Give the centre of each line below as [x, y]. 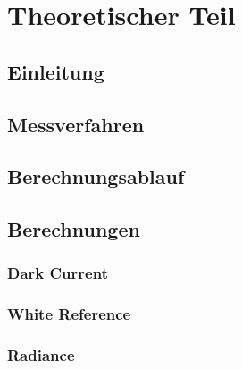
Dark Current [58, 273]
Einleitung [56, 71]
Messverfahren [76, 124]
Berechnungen [74, 229]
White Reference [69, 314]
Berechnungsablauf [96, 176]
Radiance [41, 355]
